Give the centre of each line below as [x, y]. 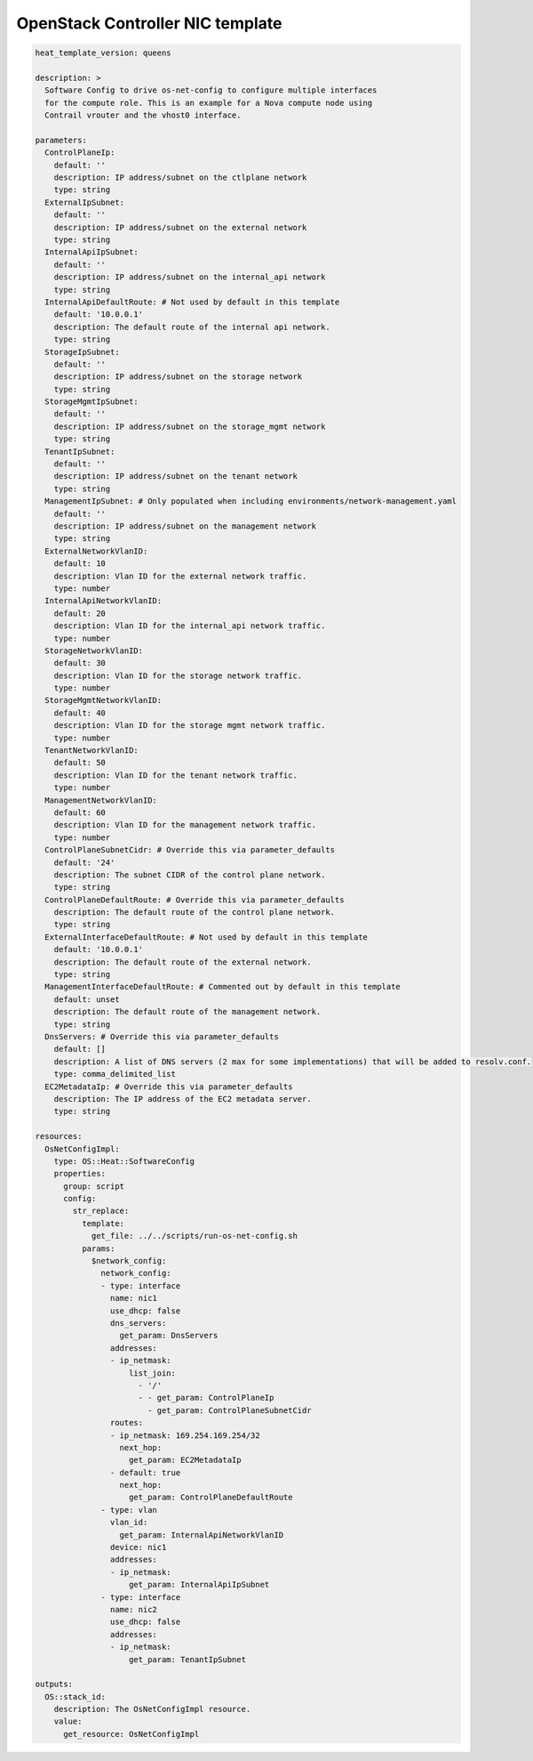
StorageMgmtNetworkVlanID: [103, 700]
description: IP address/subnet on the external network [180, 227]
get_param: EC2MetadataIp [185, 1460]
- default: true [145, 1472]
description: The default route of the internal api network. [192, 327]
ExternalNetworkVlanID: [96, 551]
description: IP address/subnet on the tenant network [175, 477]
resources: [59, 1136]
